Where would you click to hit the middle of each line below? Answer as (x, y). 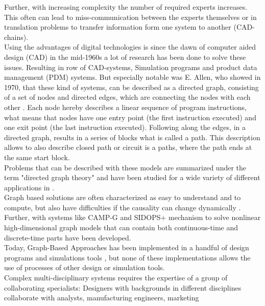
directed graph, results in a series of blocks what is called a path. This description (132, 137)
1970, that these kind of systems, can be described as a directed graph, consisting (131, 87)
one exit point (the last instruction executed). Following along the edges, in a (125, 127)
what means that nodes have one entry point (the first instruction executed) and (130, 117)
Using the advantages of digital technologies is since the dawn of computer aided (130, 47)
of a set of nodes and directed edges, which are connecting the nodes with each (127, 97)
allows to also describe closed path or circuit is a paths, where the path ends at (128, 147)
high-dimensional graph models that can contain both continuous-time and (121, 227)
